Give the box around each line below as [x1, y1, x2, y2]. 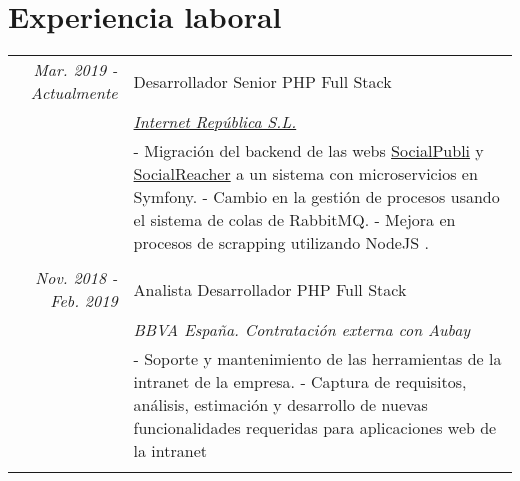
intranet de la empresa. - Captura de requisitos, [133, 370, 467, 394]
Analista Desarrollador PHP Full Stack [133, 277, 407, 301]
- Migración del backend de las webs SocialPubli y [133, 139, 484, 163]
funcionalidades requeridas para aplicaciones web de [133, 416, 497, 440]
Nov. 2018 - [35, 266, 118, 290]
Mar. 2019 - [33, 58, 118, 82]
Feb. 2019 [50, 289, 118, 313]
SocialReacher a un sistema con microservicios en [133, 162, 478, 186]
